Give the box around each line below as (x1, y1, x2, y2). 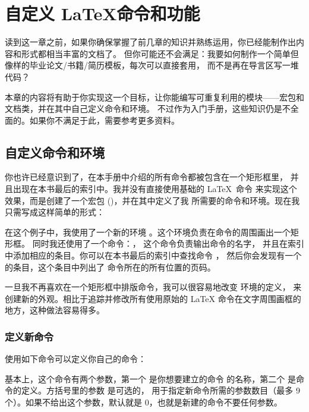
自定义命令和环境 (5, 143, 105, 161)
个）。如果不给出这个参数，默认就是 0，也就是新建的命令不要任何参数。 (5, 396, 282, 408)
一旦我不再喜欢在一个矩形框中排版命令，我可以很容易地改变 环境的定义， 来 (5, 281, 302, 293)
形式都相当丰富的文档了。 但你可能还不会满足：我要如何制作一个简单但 (21, 47, 299, 59)
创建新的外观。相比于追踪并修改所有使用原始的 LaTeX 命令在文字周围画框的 (5, 292, 301, 304)
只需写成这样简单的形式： (5, 206, 105, 218)
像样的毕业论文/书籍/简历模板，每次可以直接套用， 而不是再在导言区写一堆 (5, 59, 299, 71)
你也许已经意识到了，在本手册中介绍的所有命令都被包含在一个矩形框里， (5, 171, 288, 183)
